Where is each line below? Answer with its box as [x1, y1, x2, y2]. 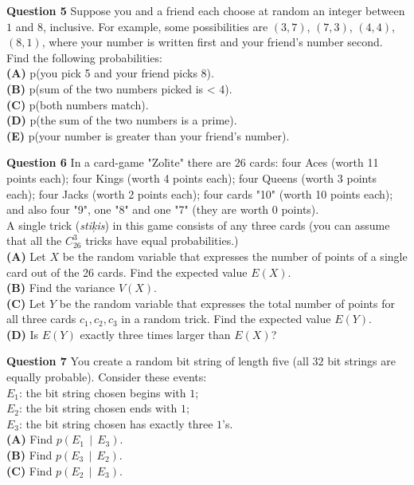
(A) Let [6, 247, 46, 264]
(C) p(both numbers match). [6, 96, 149, 112]
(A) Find [6, 431, 53, 448]
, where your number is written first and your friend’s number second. [41, 34, 383, 50]
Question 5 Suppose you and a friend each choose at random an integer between [6, 2, 405, 18]
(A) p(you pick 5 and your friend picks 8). [6, 65, 214, 81]
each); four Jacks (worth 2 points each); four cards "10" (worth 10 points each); [6, 185, 393, 202]
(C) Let [6, 294, 46, 311]
